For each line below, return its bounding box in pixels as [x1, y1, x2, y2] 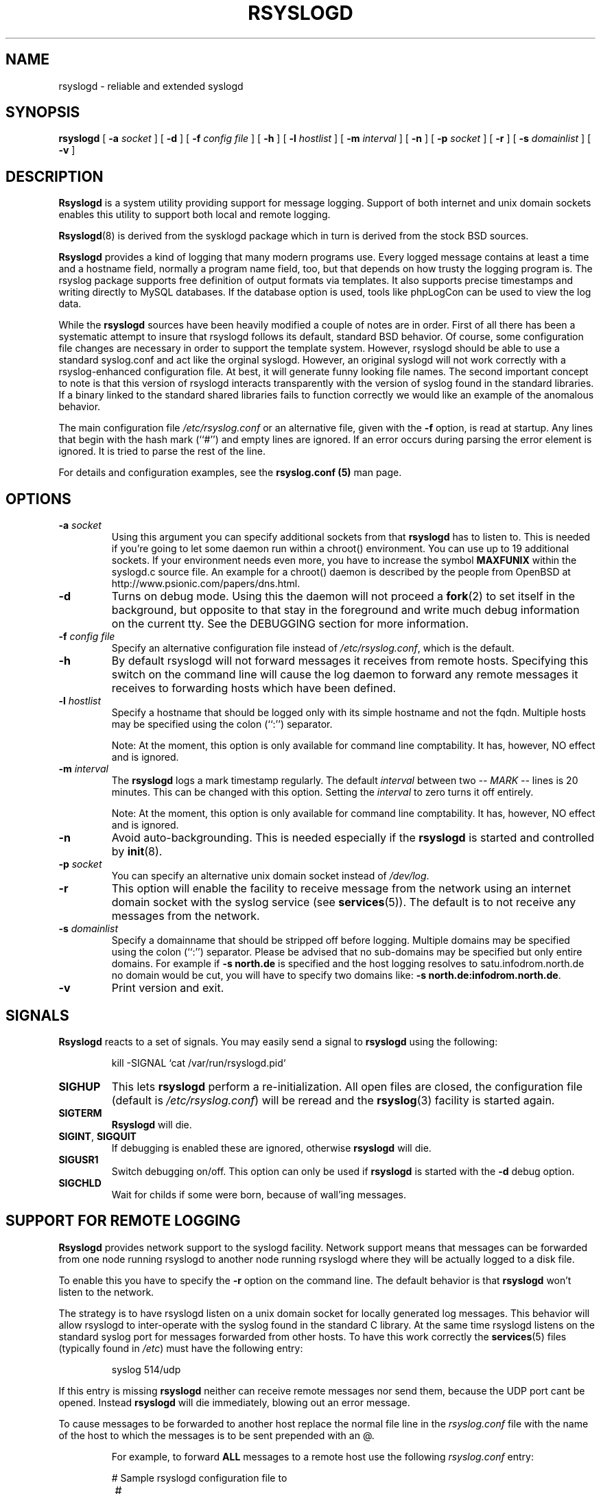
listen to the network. [58, 1285, 154, 1298]
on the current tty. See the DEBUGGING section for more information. [111, 617, 469, 631]
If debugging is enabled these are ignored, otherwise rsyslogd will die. [111, 1141, 432, 1154]
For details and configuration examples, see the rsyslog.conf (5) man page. [58, 466, 402, 479]
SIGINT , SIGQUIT [58, 1130, 137, 1142]
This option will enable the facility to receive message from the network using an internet [111, 881, 571, 896]
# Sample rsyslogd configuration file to [111, 1471, 287, 1484]
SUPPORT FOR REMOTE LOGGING [5, 1212, 241, 1230]
